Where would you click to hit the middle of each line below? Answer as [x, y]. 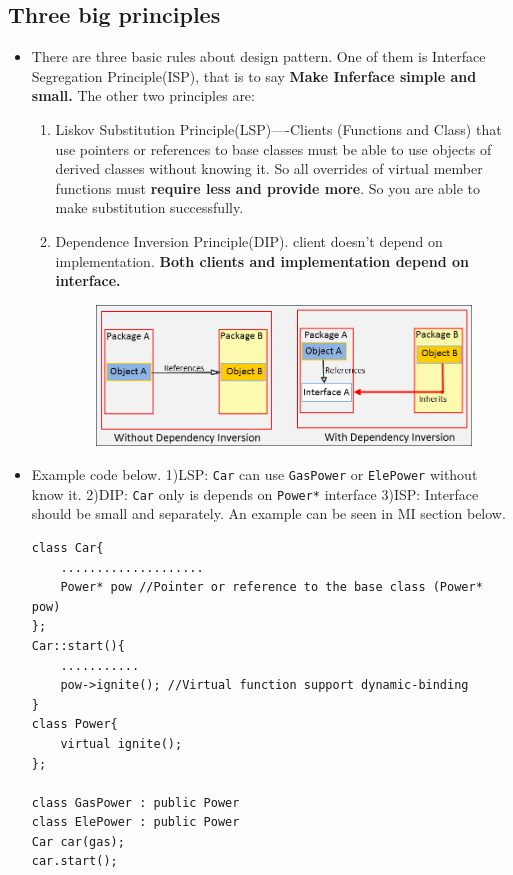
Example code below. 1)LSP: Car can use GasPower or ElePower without [254, 474]
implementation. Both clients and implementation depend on [262, 260]
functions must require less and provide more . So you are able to [268, 187]
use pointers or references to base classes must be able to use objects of [273, 148]
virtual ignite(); [121, 743]
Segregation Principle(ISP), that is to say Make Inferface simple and [254, 75]
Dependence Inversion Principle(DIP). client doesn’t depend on [249, 240]
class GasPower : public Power [135, 802]
